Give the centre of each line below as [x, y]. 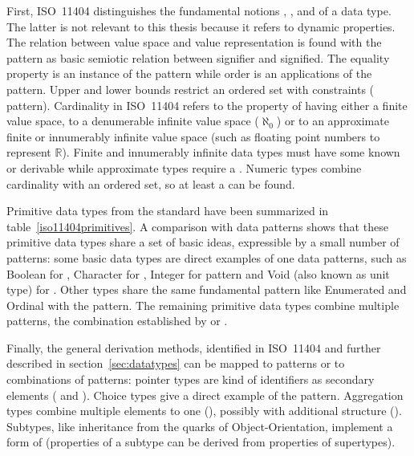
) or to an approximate [333, 121]
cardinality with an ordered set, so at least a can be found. [151, 183]
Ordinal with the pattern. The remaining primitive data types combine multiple [203, 305]
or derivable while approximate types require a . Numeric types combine [184, 167]
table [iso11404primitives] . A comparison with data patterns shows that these [197, 226]
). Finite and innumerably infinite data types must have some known [231, 152]
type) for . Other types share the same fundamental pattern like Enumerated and [207, 289]
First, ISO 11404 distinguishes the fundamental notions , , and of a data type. [199, 10]
